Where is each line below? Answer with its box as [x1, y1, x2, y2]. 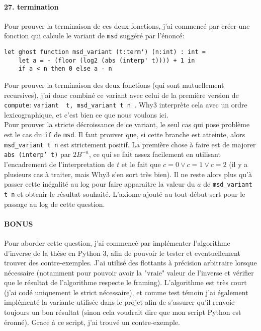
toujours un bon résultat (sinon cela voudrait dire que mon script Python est [4, 307, 241, 317]
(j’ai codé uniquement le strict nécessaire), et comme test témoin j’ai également [4, 287, 248, 297]
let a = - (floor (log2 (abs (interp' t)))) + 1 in [18, 57, 195, 64]
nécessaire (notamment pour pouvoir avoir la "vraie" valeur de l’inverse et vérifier [4, 267, 254, 278]
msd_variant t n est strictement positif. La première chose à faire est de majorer [4, 139, 256, 149]
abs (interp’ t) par [4, 149, 71, 159]
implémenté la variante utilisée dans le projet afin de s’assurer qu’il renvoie [4, 297, 235, 307]
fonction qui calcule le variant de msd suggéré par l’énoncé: [4, 30, 185, 41]
